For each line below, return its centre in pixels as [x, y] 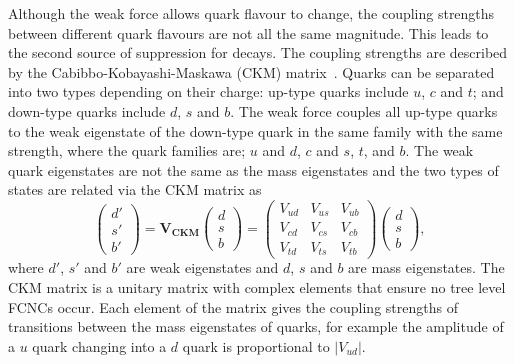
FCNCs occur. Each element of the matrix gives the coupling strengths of [233, 306]
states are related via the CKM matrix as [135, 189]
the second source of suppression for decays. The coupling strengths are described [258, 52]
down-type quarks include [87, 110]
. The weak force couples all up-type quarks [364, 110]
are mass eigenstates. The [426, 267]
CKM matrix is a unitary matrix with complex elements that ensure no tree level [257, 287]
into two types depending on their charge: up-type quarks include [208, 91]
